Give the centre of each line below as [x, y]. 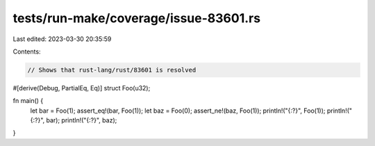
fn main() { [28, 101]
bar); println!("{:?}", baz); [82, 120]
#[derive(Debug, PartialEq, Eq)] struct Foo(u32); [82, 88]
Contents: [27, 51]
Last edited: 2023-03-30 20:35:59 [62, 39]
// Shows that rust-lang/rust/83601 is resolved [112, 70]
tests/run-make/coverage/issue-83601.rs [136, 18]
